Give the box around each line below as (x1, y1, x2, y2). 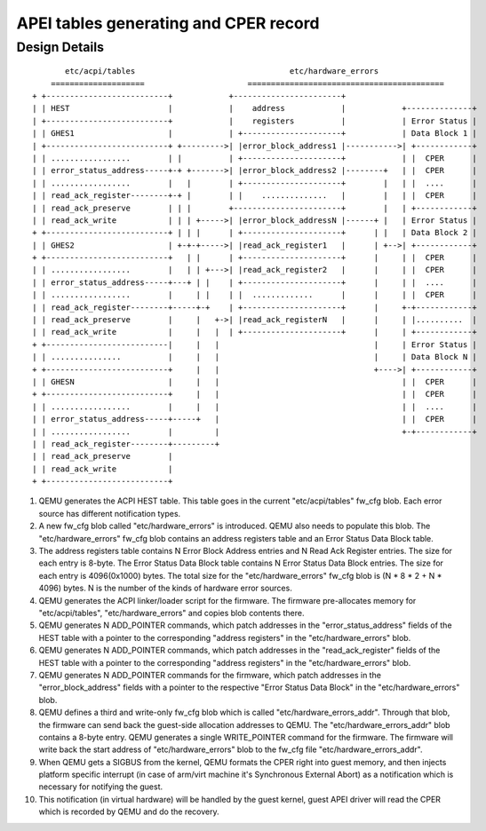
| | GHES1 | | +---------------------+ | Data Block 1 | (32, 129, 477, 138)
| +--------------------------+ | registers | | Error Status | (32, 115, 477, 126)
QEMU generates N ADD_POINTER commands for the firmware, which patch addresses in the (38, 669, 382, 680)
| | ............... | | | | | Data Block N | (32, 352, 477, 362)
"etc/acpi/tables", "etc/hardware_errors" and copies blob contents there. (38, 608, 305, 618)
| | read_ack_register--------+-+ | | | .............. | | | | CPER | (32, 191, 477, 201)
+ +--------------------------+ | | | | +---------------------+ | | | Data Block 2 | (32, 227, 477, 238)
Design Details (16, 39, 104, 55)
